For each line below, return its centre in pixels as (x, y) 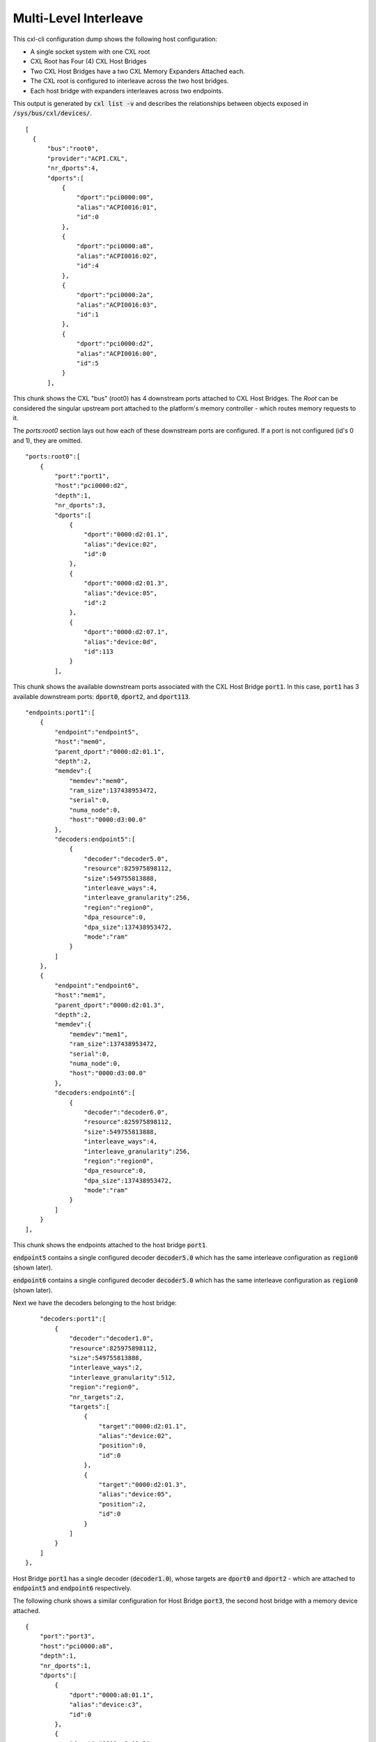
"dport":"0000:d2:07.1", (126, 632)
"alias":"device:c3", (106, 1705)
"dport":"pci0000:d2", (116, 344)
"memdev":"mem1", (99, 1034)
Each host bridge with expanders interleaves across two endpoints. (127, 91)
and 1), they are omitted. (48, 440)
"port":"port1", (82, 476)
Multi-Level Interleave (78, 18)
